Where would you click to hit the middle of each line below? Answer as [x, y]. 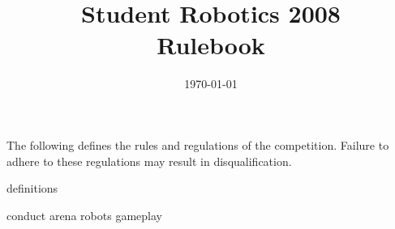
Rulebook [211, 45]
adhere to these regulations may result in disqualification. [149, 161]
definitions [32, 188]
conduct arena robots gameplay [84, 215]
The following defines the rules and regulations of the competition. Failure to [198, 144]
